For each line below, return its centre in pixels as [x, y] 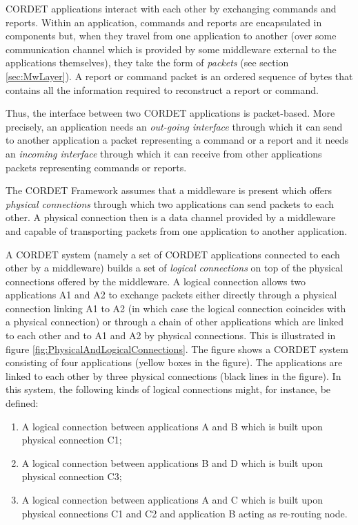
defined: [22, 403]
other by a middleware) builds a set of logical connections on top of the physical [175, 268]
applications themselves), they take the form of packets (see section [147, 63]
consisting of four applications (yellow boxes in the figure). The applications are [174, 362]
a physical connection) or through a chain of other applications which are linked [175, 322]
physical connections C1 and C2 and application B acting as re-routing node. [185, 513]
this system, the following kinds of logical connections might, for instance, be [168, 389]
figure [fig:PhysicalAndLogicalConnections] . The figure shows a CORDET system [177, 349]
